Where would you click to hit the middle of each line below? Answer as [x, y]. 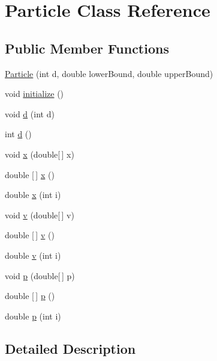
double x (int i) [33, 195]
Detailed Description [70, 348]
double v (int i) [33, 255]
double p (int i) [33, 316]
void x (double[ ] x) [40, 154]
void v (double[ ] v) [40, 214]
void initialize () [34, 94]
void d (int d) [30, 113]
